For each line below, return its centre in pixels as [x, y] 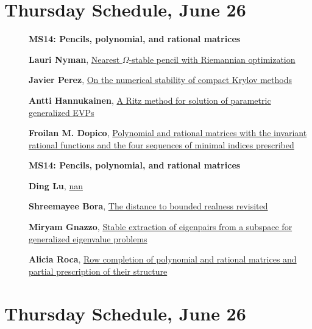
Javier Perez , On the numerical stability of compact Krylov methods [160, 80]
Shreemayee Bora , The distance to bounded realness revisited [148, 206]
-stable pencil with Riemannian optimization [212, 59]
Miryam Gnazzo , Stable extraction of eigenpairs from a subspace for [161, 227]
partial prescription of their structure [98, 271]
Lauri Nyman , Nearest [74, 59]
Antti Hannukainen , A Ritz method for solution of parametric [150, 100]
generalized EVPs [62, 112]
